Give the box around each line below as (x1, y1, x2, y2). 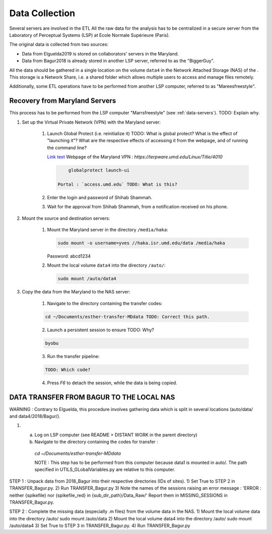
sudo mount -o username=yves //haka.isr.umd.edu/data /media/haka (57, 240, 225, 246)
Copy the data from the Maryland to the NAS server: (22, 289, 130, 295)
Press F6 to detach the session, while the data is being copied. (47, 380, 177, 386)
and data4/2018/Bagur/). (9, 413, 60, 419)
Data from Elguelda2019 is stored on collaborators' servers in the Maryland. (22, 50, 179, 56)
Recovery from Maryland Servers (9, 96, 116, 105)
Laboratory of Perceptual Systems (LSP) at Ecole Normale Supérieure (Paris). (9, 32, 170, 38)
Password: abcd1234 (47, 253, 91, 259)
